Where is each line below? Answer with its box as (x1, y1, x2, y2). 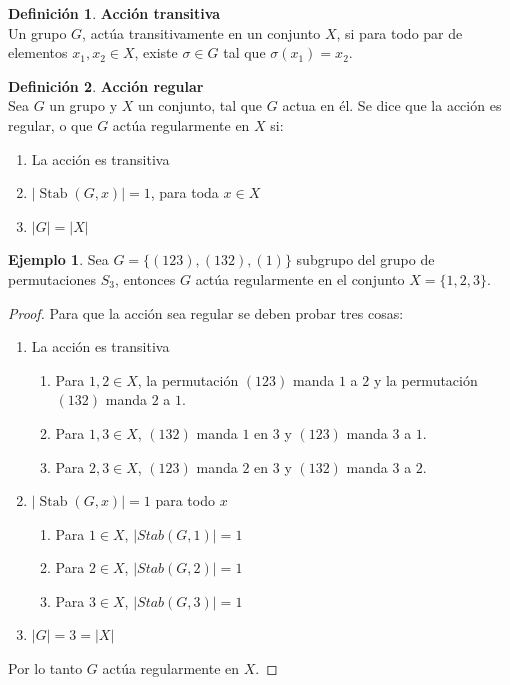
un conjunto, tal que (138, 95, 263, 116)
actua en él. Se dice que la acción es (282, 95, 502, 116)
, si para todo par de (336, 22, 463, 43)
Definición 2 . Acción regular (8, 75, 204, 96)
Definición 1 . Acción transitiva (8, 3, 221, 23)
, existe (134, 42, 178, 63)
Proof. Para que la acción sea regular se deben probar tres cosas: (8, 302, 404, 323)
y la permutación (373, 369, 478, 390)
